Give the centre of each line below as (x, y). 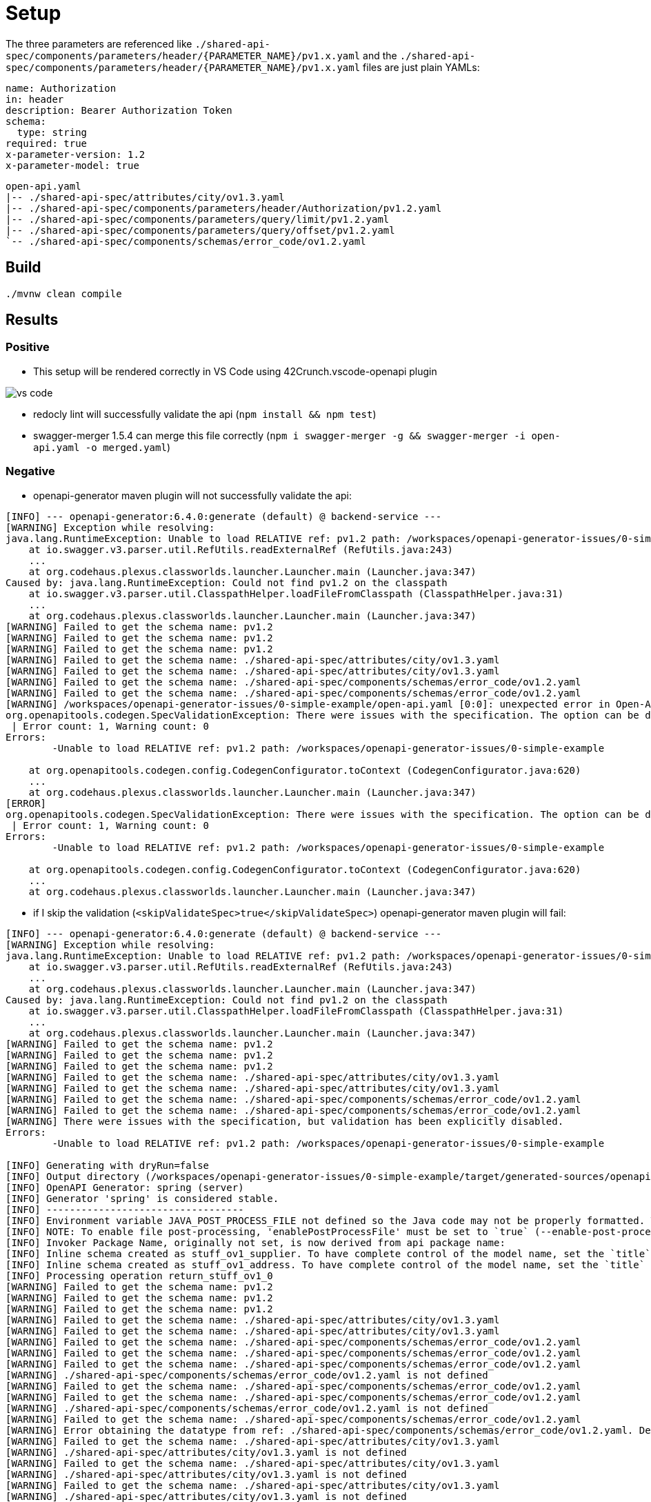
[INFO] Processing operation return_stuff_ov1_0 (139, 1275)
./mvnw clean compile (64, 293)
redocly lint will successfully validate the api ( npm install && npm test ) (205, 414)
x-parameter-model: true (72, 165)
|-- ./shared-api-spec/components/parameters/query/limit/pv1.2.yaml (198, 219)
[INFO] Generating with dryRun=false (108, 1165)
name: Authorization (61, 88)
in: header (35, 99)
